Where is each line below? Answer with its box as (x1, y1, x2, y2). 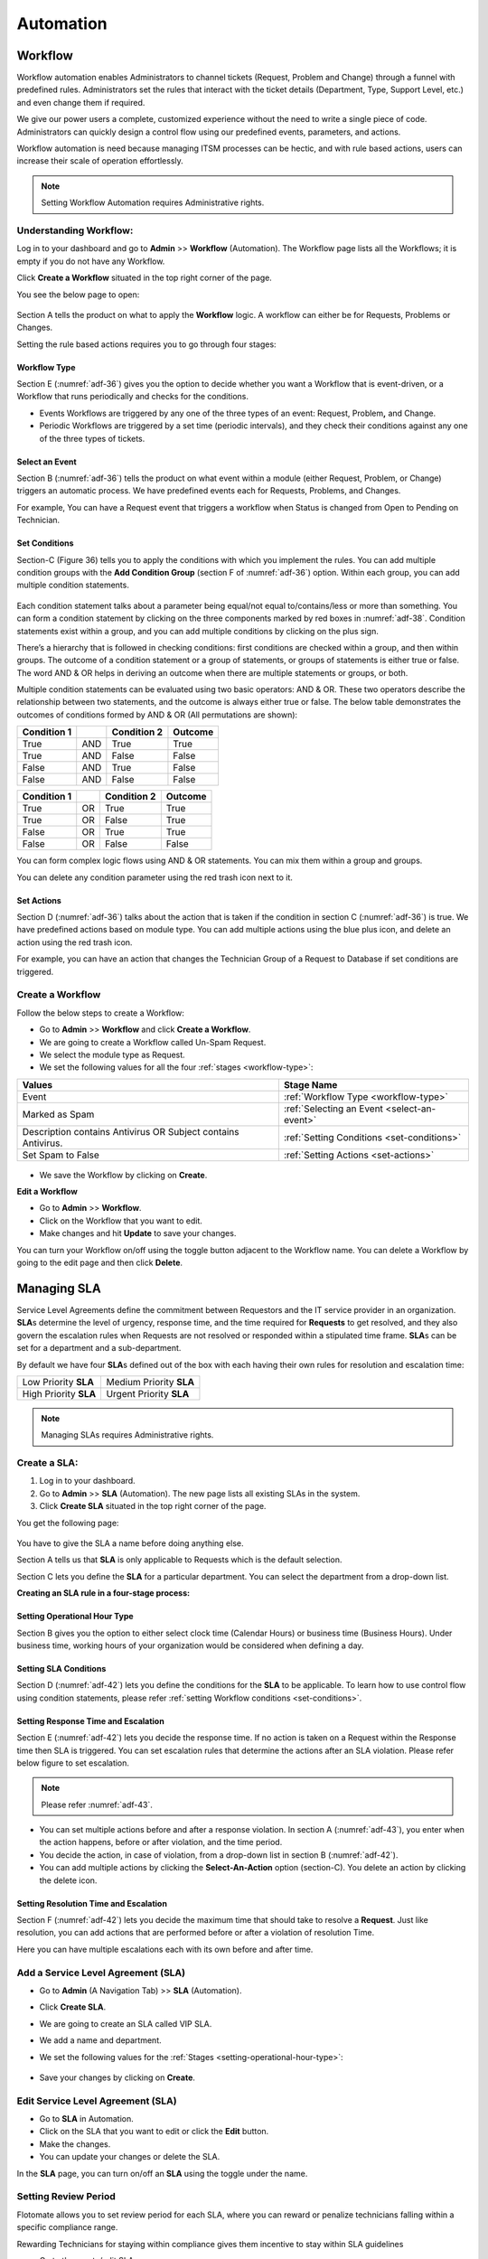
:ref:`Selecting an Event (283, 1102, 384, 1115)
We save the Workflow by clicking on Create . (39, 1169, 208, 1180)
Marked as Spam (22, 1108, 95, 1120)
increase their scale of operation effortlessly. (16, 155, 184, 166)
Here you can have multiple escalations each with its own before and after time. (16, 1944, 314, 1954)
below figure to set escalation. (16, 1758, 130, 1768)
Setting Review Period (16, 2190, 117, 2203)
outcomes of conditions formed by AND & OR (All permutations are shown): (16, 709, 298, 720)
